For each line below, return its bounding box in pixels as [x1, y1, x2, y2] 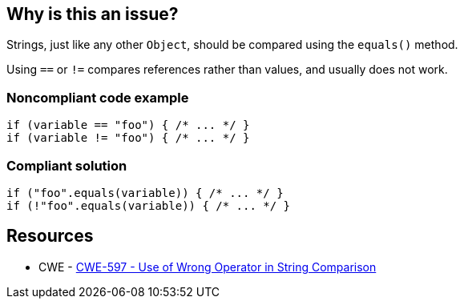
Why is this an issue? [6, 4, 179, 24]
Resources [6, 226, 94, 247]
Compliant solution [6, 157, 127, 174]
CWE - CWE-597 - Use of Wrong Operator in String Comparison [38, 259, 377, 274]
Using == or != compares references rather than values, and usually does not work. [6, 62, 448, 77]
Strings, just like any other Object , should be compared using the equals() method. [6, 38, 458, 52]
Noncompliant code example [6, 89, 189, 106]
